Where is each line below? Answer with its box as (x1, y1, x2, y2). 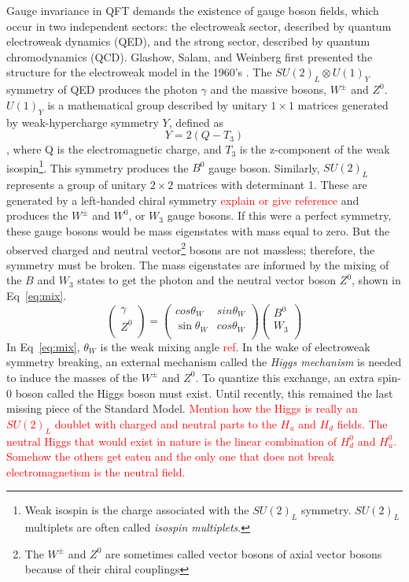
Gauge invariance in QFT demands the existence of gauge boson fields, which (6, 2, 379, 18)
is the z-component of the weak (239, 141, 390, 158)
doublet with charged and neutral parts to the (54, 415, 277, 432)
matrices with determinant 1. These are (176, 176, 367, 193)
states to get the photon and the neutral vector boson (77, 272, 337, 288)
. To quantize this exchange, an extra (195, 369, 374, 385)
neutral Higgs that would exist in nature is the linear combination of (6, 432, 337, 449)
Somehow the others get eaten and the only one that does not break (6, 448, 335, 465)
